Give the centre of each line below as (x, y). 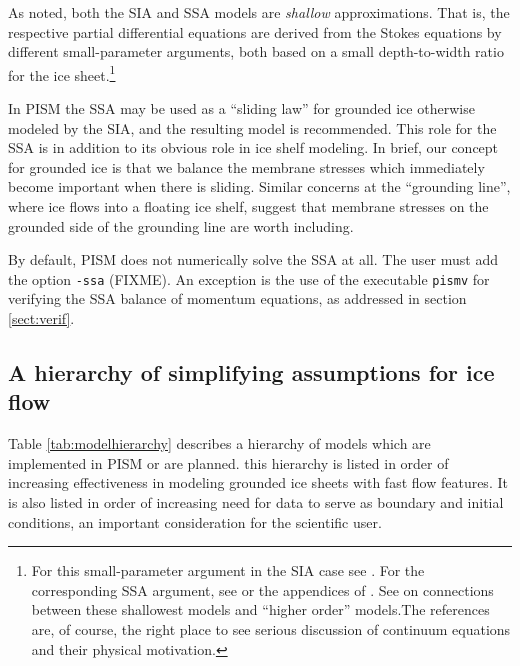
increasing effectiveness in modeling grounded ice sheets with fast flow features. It (258, 482)
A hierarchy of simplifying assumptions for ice (251, 372)
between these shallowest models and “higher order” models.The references (260, 609)
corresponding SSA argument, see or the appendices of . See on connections (262, 589)
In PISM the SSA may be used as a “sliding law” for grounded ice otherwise (241, 108)
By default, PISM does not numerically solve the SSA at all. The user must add (253, 259)
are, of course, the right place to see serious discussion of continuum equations (271, 628)
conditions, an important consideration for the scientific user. (195, 521)
